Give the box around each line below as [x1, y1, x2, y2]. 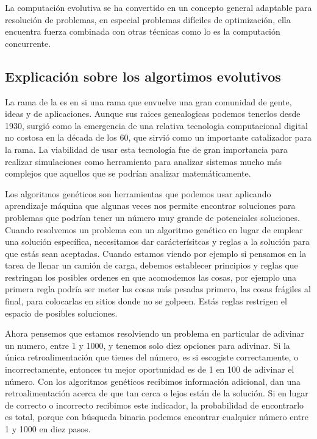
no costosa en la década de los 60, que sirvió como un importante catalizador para [5, 131, 312, 144]
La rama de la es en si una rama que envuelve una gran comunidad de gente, [5, 95, 292, 108]
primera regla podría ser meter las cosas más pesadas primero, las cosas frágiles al [5, 283, 312, 295]
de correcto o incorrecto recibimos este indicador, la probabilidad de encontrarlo [5, 398, 304, 411]
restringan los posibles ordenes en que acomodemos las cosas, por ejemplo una [5, 270, 296, 283]
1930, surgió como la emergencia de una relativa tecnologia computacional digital [5, 119, 308, 132]
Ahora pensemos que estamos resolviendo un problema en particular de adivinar [5, 327, 305, 340]
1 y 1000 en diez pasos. [5, 423, 91, 435]
